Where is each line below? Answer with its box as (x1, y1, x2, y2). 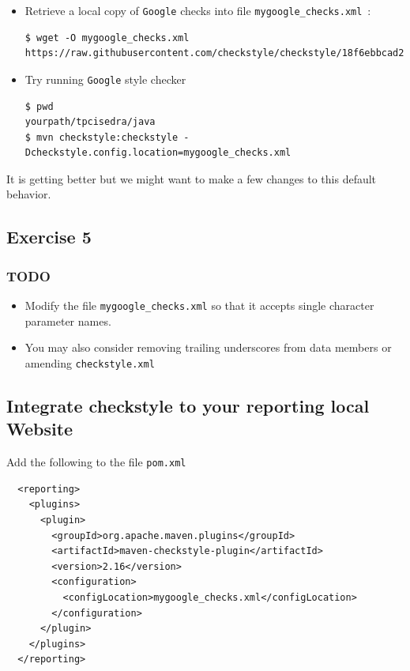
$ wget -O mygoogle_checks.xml (24, 32, 190, 43)
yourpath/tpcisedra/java (24, 116, 156, 128)
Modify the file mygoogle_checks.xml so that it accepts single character (24, 297, 374, 314)
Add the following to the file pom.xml (6, 454, 186, 470)
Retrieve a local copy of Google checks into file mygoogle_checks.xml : (24, 2, 371, 18)
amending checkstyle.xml (24, 354, 155, 371)
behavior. (6, 186, 51, 202)
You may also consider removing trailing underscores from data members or (24, 339, 392, 356)
